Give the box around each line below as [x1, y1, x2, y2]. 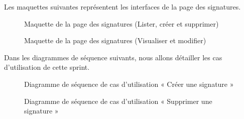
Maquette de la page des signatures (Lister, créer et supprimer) [24, 18, 219, 29]
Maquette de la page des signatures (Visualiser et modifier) [24, 35, 206, 46]
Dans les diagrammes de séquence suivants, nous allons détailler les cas [4, 52, 222, 62]
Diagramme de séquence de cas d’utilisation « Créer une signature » [24, 78, 234, 89]
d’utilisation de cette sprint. [4, 62, 90, 72]
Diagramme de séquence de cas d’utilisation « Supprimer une [24, 95, 212, 106]
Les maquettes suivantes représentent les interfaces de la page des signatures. [4, 2, 241, 12]
